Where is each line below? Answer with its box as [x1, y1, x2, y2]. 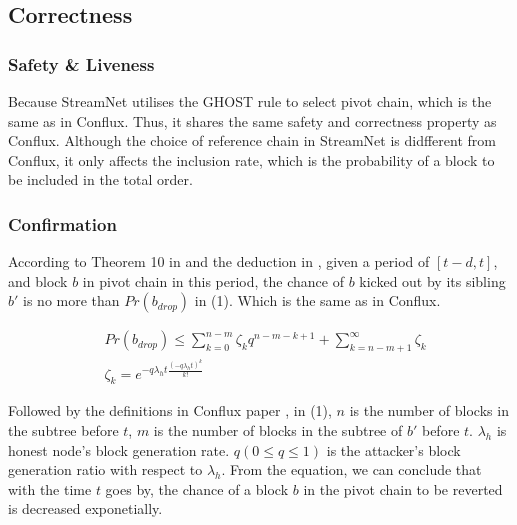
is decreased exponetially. [8, 498, 163, 519]
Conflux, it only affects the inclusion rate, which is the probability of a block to [8, 149, 495, 170]
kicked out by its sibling [359, 270, 506, 291]
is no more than [23, 290, 120, 311]
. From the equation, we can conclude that [221, 459, 482, 480]
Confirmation [8, 211, 117, 236]
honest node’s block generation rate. [8, 439, 230, 460]
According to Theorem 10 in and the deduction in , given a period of [8, 251, 430, 272]
